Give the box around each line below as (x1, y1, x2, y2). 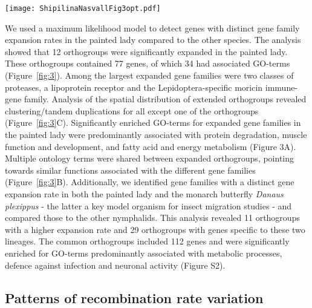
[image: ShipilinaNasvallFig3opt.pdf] (5, 4, 161, 13)
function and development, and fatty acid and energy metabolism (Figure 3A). (5, 140, 296, 152)
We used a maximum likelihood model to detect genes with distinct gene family (5, 21, 300, 34)
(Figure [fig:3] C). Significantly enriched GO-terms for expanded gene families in (5, 116, 301, 129)
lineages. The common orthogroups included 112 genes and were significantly (5, 235, 290, 247)
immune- (265, 80, 298, 93)
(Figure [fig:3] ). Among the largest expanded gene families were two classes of (5, 69, 294, 82)
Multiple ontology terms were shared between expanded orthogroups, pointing (5, 152, 294, 165)
